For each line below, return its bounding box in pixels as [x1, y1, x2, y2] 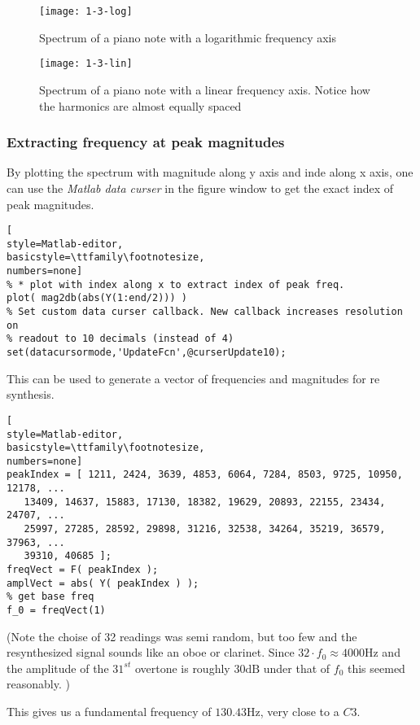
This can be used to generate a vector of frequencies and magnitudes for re [7, 369, 380, 387]
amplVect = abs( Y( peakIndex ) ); [7, 577, 199, 589]
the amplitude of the [7, 659, 109, 676]
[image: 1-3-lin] [39, 58, 133, 70]
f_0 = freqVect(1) [7, 605, 106, 617]
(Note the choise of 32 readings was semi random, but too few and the [7, 627, 357, 644]
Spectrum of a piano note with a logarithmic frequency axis [39, 28, 336, 46]
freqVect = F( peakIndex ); [7, 564, 159, 576]
